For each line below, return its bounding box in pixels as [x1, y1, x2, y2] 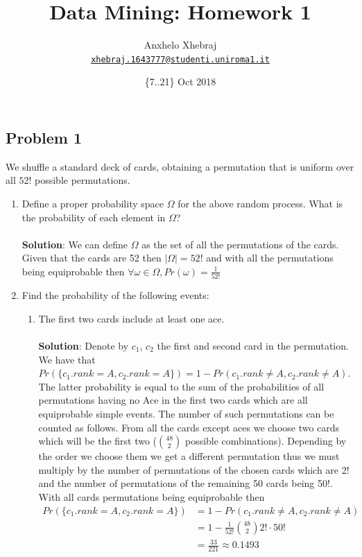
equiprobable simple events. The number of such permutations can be [38, 406, 334, 420]
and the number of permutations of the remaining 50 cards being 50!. [38, 476, 333, 490]
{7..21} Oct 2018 [144, 74, 216, 89]
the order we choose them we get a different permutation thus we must [38, 449, 340, 463]
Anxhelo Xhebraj [144, 37, 217, 52]
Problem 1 [6, 126, 82, 148]
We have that [38, 352, 96, 366]
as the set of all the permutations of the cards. [141, 237, 339, 251]
